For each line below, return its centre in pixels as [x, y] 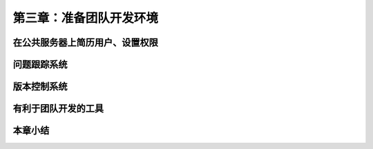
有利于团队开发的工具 [58, 109]
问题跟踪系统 [40, 64]
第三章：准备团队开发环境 [86, 18]
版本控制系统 [40, 87]
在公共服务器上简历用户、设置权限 [85, 42]
